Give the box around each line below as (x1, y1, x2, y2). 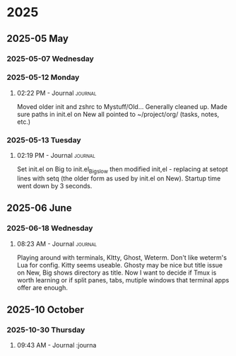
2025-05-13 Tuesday (6, 135, 82, 145)
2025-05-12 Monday (6, 72, 80, 82)
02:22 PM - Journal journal (16, 88, 97, 97)
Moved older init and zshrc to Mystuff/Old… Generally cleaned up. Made (16, 102, 228, 110)
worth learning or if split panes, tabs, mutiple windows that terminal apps (16, 275, 230, 284)
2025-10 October (6, 304, 84, 316)
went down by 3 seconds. (16, 181, 93, 190)
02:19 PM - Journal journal (16, 151, 96, 160)
